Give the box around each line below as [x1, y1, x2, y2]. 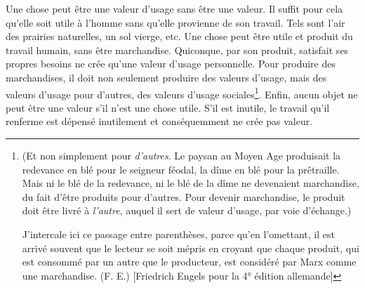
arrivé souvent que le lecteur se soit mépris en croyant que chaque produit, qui [22, 240, 359, 255]
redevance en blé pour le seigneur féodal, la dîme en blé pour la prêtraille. [22, 162, 340, 176]
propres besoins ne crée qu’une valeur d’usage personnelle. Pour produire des [6, 56, 336, 71]
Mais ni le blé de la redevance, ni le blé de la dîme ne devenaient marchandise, [22, 176, 359, 190]
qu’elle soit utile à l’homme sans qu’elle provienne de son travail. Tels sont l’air [6, 15, 345, 30]
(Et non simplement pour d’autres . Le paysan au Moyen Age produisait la [22, 148, 341, 162]
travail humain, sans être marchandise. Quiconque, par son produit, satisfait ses [6, 42, 349, 57]
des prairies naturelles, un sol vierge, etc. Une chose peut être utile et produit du [6, 29, 353, 44]
